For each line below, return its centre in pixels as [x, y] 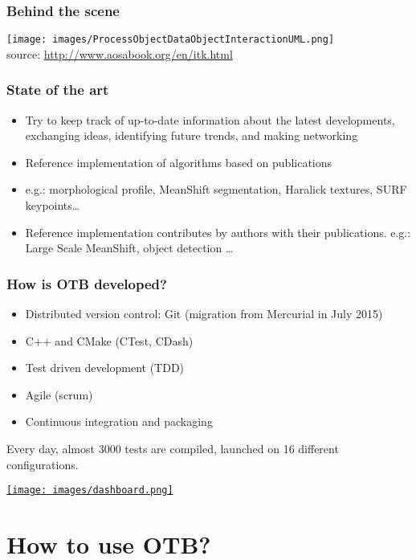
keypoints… [53, 205]
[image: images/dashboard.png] [90, 491]
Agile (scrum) [59, 394]
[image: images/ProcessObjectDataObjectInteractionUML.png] [171, 40]
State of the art [58, 90]
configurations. [43, 464]
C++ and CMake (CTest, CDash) [109, 340]
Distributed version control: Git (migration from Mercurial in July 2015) [204, 314]
